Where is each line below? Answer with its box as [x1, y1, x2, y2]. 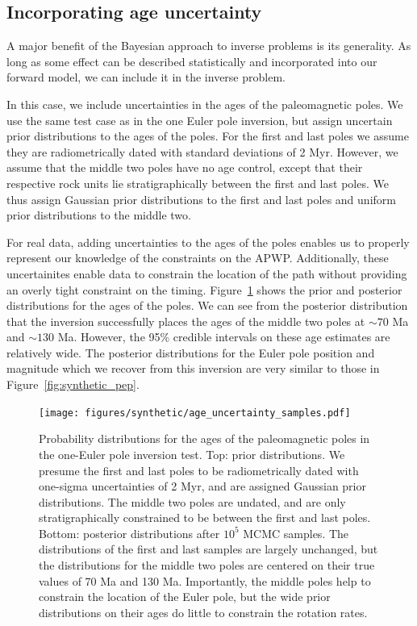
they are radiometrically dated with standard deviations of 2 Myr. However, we [6, 143, 398, 160]
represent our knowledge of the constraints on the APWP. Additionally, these [6, 249, 389, 266]
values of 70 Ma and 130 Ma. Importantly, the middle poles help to [39, 572, 371, 589]
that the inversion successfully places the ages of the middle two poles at [6, 312, 365, 329]
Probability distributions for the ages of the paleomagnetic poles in [39, 430, 370, 447]
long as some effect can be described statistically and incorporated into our [6, 52, 377, 69]
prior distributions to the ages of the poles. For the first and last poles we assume [6, 127, 409, 144]
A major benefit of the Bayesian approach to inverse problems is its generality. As [6, 37, 411, 54]
